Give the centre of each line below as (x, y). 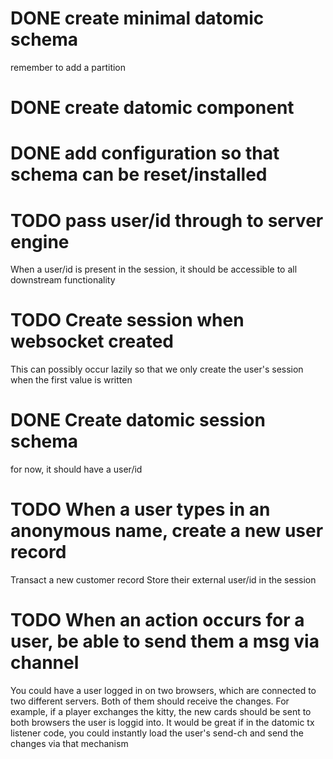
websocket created (92, 341)
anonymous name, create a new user (167, 531)
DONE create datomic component (152, 108)
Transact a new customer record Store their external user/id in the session (163, 580)
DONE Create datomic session (138, 420)
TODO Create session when (127, 320)
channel (45, 663)
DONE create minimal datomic (137, 18)
